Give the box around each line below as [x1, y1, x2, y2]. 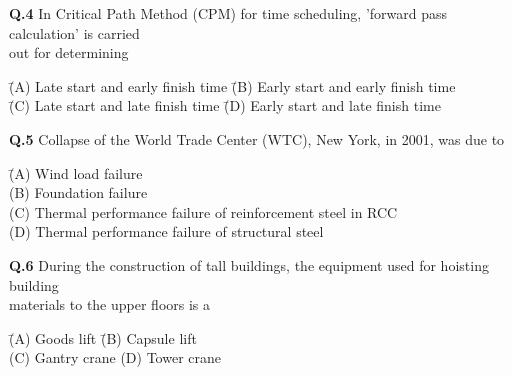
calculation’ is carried [9, 22, 140, 43]
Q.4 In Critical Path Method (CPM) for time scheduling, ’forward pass [9, 3, 448, 23]
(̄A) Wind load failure [9, 162, 143, 183]
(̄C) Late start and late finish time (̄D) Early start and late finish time [9, 95, 441, 116]
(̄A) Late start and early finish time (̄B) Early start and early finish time [9, 75, 456, 96]
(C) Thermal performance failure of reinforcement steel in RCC [9, 201, 398, 222]
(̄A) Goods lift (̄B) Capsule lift [9, 327, 197, 348]
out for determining [9, 42, 129, 63]
